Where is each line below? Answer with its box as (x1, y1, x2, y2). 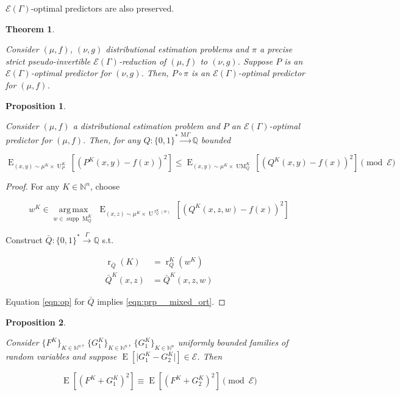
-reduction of (118, 54, 166, 67)
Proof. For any (5, 180, 60, 193)
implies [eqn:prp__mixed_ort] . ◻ (97, 295, 226, 308)
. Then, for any (83, 133, 141, 146)
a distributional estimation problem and (73, 119, 220, 132)
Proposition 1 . (5, 99, 66, 112)
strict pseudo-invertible (5, 54, 91, 67)
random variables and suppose (5, 350, 117, 363)
